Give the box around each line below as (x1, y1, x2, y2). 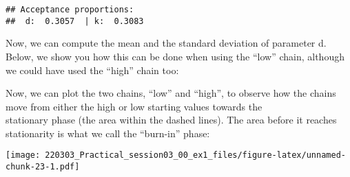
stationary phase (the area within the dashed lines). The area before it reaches (6, 113, 337, 127)
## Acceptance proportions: (6, 5, 134, 14)
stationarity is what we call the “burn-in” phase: (6, 126, 210, 140)
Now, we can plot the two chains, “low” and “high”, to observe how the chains (6, 86, 336, 100)
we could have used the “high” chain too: (6, 62, 179, 77)
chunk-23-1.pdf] (6, 162, 80, 172)
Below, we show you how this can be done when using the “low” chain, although (6, 49, 344, 63)
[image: (6, 150, 41, 161)
